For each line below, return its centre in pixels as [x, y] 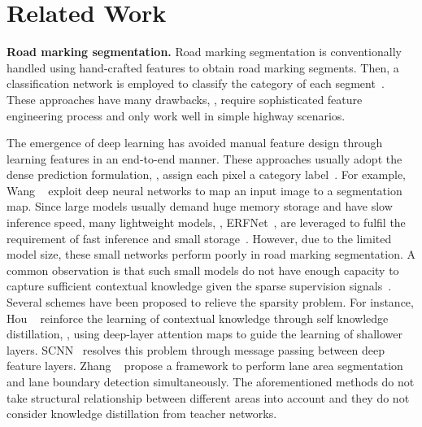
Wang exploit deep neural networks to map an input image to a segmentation [204, 190]
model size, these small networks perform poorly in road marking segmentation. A [211, 254]
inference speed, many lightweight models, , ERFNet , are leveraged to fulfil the [206, 222]
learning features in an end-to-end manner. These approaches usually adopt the [204, 158]
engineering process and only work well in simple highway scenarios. [176, 115]
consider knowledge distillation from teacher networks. [142, 414]
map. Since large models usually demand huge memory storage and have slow [200, 206]
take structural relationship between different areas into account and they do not [208, 397]
